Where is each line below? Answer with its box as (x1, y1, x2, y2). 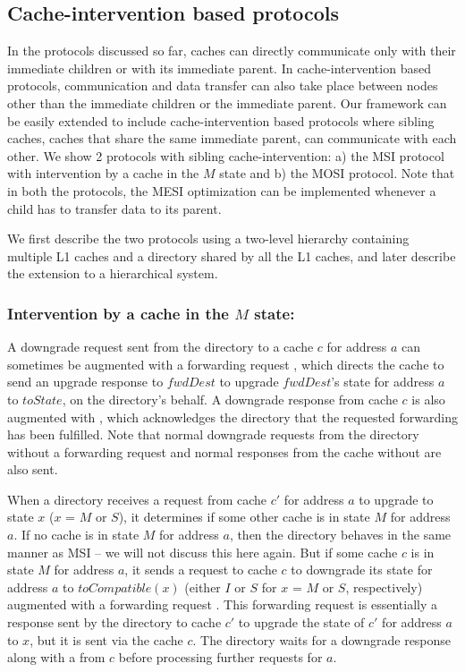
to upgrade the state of (238, 613, 365, 632)
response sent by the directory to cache (7, 613, 222, 632)
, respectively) (345, 577, 423, 596)
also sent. (7, 460, 58, 479)
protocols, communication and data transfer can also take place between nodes (7, 76, 438, 95)
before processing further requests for (118, 648, 323, 667)
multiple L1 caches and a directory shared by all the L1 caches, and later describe (7, 246, 456, 265)
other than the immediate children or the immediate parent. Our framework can (7, 93, 447, 112)
